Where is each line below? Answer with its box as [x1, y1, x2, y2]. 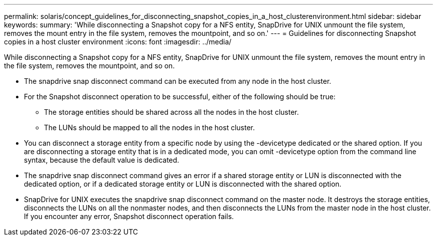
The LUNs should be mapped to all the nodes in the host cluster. [44, 123, 255, 132]
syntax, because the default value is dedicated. [24, 156, 180, 164]
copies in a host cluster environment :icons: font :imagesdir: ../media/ [4, 37, 231, 46]
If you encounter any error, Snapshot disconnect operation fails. [24, 212, 234, 221]
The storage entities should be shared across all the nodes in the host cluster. [44, 108, 299, 116]
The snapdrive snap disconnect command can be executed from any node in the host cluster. [24, 77, 331, 85]
